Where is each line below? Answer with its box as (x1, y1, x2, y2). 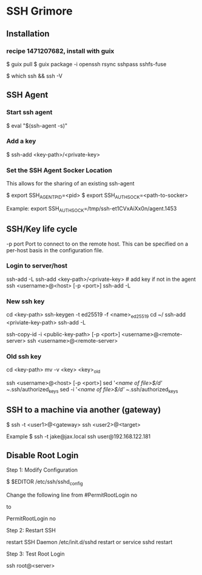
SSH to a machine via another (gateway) (6, 405, 161, 415)
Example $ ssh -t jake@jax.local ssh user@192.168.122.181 (6, 433, 151, 440)
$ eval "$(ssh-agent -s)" (6, 122, 68, 129)
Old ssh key (6, 352, 42, 360)
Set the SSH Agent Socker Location (6, 166, 112, 174)
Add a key (6, 137, 36, 145)
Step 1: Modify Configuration (6, 466, 78, 473)
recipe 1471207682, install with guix (6, 47, 115, 55)
